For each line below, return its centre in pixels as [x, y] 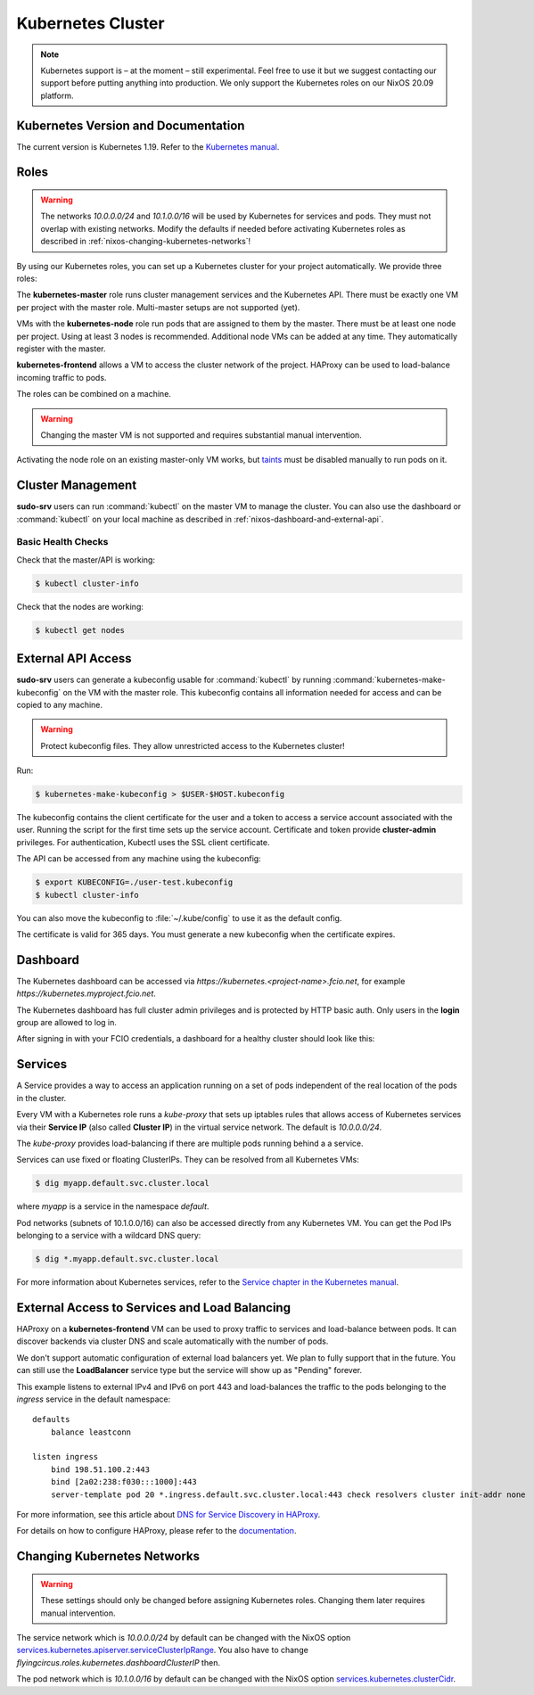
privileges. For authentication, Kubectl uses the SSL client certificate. [143, 842]
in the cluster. [41, 1098]
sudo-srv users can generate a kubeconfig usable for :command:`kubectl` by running [174, 680]
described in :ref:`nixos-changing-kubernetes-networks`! [146, 242]
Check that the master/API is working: [86, 560]
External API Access [74, 658]
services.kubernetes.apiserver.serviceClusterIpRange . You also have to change [163, 1650]
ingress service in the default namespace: [94, 1399]
